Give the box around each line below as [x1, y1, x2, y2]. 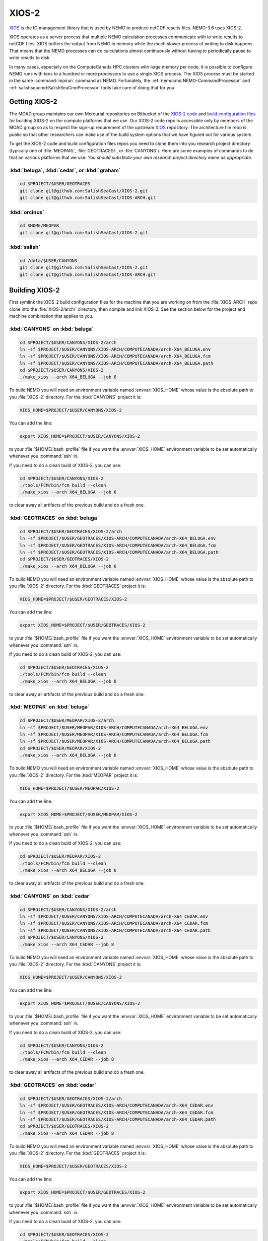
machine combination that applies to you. [9, 313, 94, 319]
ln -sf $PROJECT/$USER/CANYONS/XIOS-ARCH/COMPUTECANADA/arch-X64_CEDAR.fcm [19, 921, 208, 926]
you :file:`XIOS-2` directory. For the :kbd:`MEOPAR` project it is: [9, 772, 138, 778]
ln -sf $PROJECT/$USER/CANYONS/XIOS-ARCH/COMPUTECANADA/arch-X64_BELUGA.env [19, 346, 211, 352]
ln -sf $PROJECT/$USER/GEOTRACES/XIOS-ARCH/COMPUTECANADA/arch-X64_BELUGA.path [19, 550, 219, 555]
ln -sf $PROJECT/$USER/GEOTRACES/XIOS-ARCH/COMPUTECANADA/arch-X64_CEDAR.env [19, 1103, 213, 1108]
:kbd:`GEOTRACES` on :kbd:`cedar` [9, 1082, 97, 1089]
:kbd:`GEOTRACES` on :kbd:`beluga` [9, 514, 99, 521]
